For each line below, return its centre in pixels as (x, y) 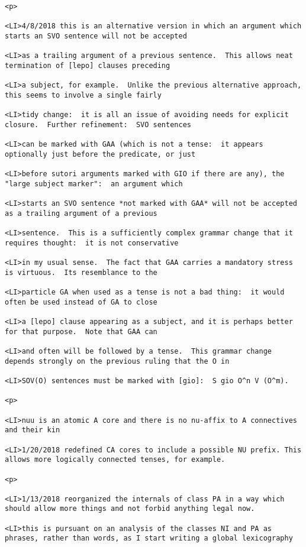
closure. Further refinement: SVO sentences (98, 124)
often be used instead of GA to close (81, 302)
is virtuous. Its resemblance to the (81, 272)
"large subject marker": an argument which (94, 184)
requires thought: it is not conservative (92, 243)
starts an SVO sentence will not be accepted (96, 36)
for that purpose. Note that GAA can (81, 331)
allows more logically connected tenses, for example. (115, 460)
